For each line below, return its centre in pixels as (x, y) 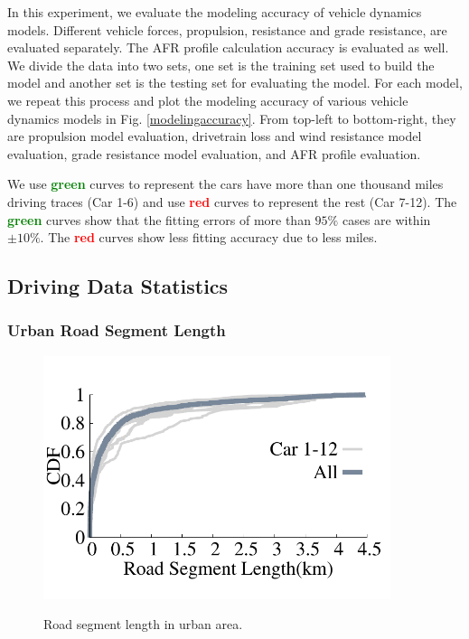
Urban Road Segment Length (117, 330)
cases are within (386, 219)
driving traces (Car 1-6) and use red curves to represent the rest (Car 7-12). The (232, 201)
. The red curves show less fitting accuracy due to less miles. (209, 237)
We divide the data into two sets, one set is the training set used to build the (221, 65)
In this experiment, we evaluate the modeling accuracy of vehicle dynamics (215, 12)
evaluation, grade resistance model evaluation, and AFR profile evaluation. (214, 153)
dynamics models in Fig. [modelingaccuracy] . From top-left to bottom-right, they (232, 118)
